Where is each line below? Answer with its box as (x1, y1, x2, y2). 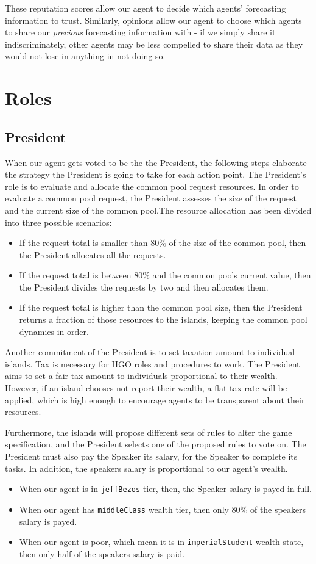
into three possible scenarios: (5, 215, 112, 228)
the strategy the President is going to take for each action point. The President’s (5, 168, 306, 181)
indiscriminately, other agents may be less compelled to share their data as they (5, 37, 303, 50)
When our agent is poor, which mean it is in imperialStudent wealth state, (19, 535, 304, 548)
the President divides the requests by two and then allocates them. (19, 280, 269, 293)
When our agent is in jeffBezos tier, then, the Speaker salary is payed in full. (19, 482, 312, 495)
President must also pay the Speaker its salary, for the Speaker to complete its (5, 450, 298, 463)
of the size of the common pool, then (169, 236, 306, 249)
